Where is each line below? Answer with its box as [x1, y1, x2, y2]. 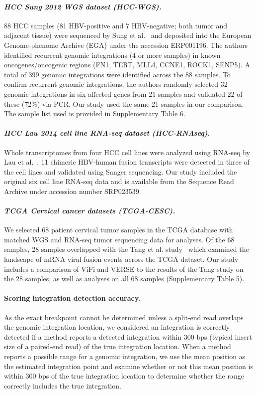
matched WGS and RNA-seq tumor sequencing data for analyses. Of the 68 [4, 234, 235, 244]
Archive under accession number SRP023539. [4, 186, 141, 196]
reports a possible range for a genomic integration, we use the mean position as [4, 351, 246, 362]
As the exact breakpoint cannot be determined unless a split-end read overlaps [4, 312, 244, 322]
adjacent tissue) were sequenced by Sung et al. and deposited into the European [4, 30, 252, 40]
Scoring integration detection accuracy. [4, 293, 141, 303]
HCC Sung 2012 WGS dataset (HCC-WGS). [4, 1, 162, 11]
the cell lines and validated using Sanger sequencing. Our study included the [4, 166, 237, 177]
